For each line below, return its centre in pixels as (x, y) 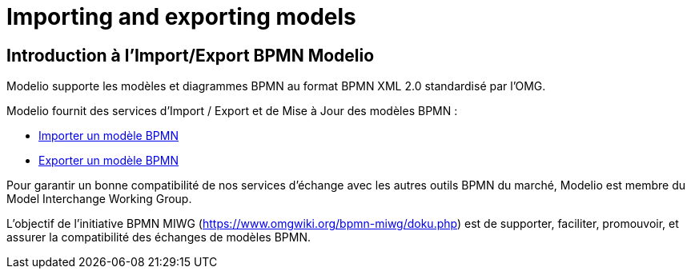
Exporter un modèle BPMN (108, 161)
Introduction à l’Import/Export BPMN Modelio (191, 55)
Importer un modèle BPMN (108, 136)
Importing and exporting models (181, 17)
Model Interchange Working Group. (99, 199)
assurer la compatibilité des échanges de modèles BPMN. (159, 237)
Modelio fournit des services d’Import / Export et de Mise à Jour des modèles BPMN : (232, 111)
